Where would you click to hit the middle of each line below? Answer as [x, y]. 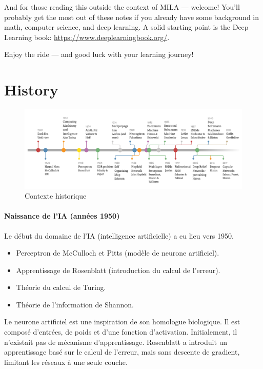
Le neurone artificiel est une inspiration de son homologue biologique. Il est [122, 322]
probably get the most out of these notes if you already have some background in [132, 17]
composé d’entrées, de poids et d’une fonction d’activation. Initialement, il [121, 332]
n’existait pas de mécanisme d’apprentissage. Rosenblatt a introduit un [116, 342]
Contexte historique [56, 196]
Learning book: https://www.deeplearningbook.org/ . [87, 37]
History [31, 90]
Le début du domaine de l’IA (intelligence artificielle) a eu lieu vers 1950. [119, 235]
